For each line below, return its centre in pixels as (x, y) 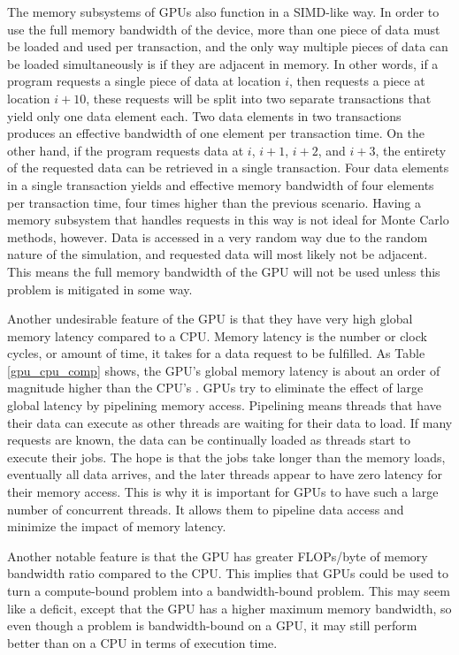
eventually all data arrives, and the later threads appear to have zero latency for (225, 474)
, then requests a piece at (357, 81)
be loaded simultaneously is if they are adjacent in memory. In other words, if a (223, 63)
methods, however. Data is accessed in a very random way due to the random (218, 236)
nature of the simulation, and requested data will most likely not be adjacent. (218, 254)
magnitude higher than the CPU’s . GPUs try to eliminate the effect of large (215, 388)
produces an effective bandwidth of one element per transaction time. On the (216, 133)
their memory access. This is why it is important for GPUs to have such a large (223, 492)
